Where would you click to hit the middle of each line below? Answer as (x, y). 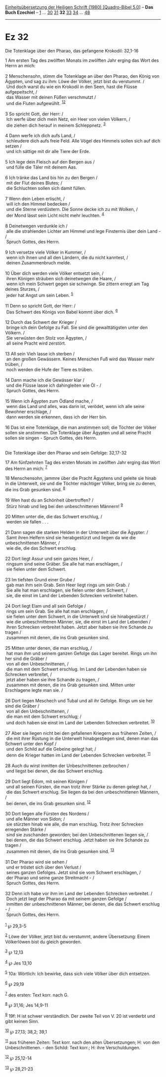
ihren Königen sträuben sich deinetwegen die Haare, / (61, 278)
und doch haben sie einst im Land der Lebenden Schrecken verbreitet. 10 (80, 722)
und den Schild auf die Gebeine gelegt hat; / (51, 749)
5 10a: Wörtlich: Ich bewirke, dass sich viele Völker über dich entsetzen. (78, 974)
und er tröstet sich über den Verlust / (44, 867)
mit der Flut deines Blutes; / (34, 183)
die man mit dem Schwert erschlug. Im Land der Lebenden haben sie (76, 669)
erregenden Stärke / (26, 829)
